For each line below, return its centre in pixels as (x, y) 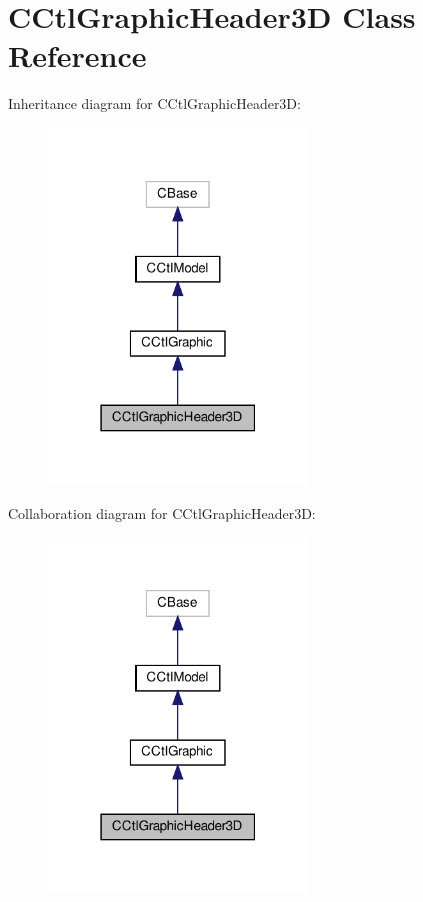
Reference (77, 55)
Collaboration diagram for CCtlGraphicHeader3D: (162, 512)
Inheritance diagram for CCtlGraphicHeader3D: (154, 103)
